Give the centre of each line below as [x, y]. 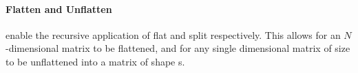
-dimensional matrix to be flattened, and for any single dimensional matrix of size [178, 48]
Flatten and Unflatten [59, 9]
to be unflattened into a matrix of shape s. [95, 61]
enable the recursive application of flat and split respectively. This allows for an [173, 34]
